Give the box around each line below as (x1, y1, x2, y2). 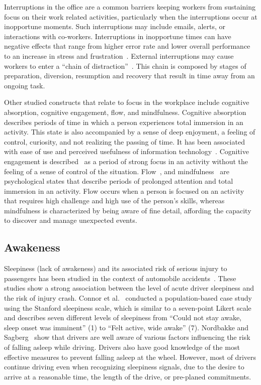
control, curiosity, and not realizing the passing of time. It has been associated (4, 136, 245, 147)
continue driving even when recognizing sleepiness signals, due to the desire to (4, 361, 244, 372)
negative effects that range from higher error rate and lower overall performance (4, 41, 250, 51)
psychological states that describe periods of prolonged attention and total (4, 176, 233, 186)
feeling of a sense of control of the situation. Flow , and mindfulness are (4, 166, 229, 176)
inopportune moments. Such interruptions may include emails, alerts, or (4, 21, 225, 32)
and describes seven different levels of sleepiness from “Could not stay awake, (4, 312, 241, 323)
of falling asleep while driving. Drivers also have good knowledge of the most (4, 342, 240, 352)
